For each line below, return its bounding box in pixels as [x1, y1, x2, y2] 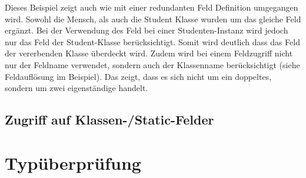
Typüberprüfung [5, 150, 141, 174]
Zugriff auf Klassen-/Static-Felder [5, 110, 214, 129]
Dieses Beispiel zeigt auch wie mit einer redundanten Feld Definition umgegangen [5, 1, 298, 13]
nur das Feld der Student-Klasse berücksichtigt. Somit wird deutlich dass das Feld [5, 35, 300, 48]
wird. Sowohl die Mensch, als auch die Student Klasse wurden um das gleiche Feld [5, 12, 301, 25]
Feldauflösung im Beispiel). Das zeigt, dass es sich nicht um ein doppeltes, [5, 70, 272, 82]
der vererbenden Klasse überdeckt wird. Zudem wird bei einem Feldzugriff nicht [5, 47, 293, 59]
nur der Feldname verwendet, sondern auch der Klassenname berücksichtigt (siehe [5, 58, 300, 70]
